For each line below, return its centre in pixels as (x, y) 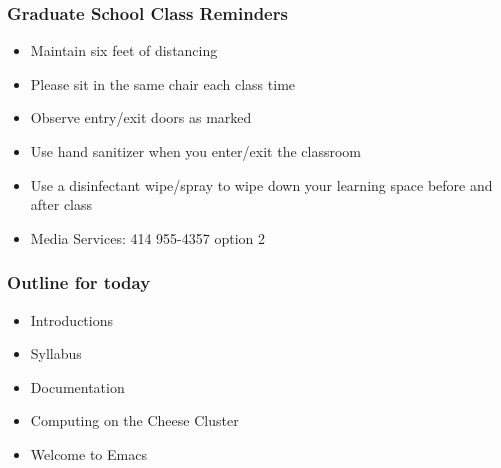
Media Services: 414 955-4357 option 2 (148, 237)
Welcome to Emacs (88, 453)
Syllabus (56, 353)
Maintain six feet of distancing (124, 50)
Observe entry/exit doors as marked (141, 117)
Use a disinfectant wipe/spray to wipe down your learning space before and (261, 184)
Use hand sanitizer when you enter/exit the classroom (195, 151)
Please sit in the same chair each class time (163, 83)
